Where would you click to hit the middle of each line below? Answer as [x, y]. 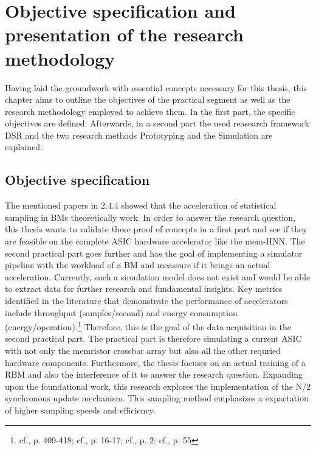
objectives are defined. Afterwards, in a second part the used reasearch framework [157, 123]
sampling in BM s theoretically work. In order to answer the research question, [150, 217]
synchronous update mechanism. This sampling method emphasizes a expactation [157, 398]
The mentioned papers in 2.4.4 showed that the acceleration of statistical [141, 205]
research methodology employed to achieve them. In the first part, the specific [150, 111]
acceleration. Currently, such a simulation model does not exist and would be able [158, 276]
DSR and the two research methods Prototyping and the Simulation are [139, 135]
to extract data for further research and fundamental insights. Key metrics [144, 289]
